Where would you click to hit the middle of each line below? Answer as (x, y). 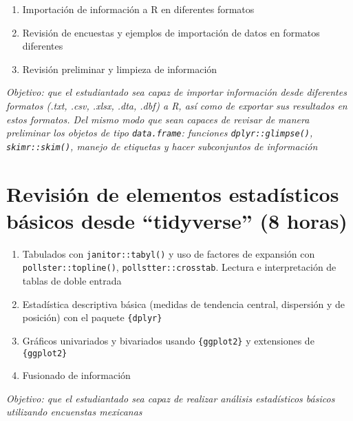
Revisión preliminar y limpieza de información (120, 69)
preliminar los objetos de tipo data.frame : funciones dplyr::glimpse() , (160, 133)
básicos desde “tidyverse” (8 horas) (177, 220)
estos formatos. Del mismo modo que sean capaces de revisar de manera (158, 119)
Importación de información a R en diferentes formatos (138, 9)
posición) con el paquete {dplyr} (92, 317)
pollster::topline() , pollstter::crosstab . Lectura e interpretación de (179, 267)
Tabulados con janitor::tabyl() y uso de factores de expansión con (169, 253)
